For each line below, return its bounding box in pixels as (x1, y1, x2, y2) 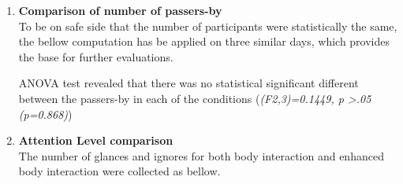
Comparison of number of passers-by (18, 2, 222, 18)
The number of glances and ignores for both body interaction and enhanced (18, 147, 384, 164)
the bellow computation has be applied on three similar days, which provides (18, 33, 390, 50)
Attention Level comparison (18, 132, 174, 149)
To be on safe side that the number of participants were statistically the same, (18, 17, 397, 34)
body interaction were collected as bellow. (18, 163, 221, 179)
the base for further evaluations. (18, 48, 174, 64)
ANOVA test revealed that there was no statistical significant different (18, 75, 359, 91)
